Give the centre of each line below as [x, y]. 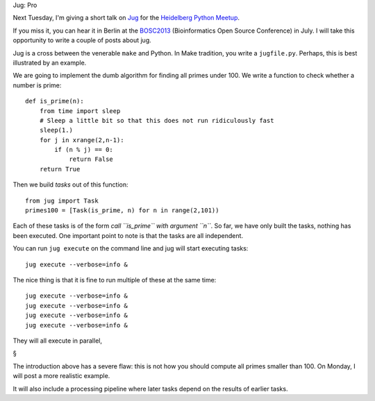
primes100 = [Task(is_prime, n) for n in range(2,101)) [122, 211]
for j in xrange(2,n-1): [82, 140]
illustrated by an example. [50, 62]
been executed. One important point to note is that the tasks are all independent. [128, 235]
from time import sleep [80, 111]
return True [60, 169]
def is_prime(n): [55, 101]
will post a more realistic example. [61, 376]
